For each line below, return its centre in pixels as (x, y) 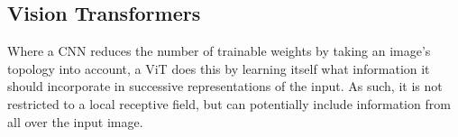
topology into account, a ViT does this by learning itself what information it (219, 68)
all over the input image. (75, 121)
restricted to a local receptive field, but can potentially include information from (229, 103)
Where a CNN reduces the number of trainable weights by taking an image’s (219, 51)
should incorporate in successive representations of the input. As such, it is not (225, 86)
